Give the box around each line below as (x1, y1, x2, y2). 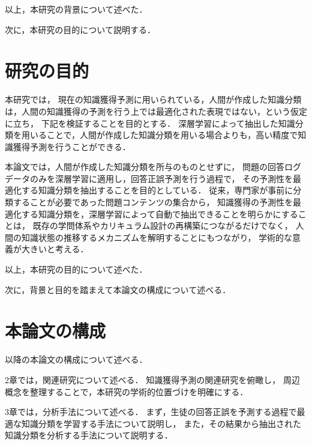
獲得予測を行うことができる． (13, 140, 131, 153)
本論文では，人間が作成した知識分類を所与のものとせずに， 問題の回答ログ (5, 160, 301, 173)
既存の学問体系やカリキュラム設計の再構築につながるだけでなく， (32, 219, 293, 232)
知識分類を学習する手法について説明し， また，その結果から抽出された (21, 417, 301, 429)
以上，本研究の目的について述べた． (5, 263, 148, 276)
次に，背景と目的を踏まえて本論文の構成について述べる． (5, 283, 231, 295)
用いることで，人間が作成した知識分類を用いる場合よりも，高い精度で (21, 129, 298, 141)
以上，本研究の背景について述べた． (5, 3, 148, 15)
